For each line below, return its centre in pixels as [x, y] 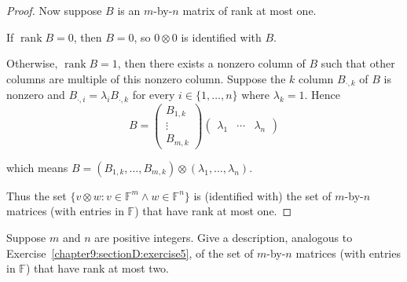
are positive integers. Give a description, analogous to [224, 237]
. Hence [322, 95]
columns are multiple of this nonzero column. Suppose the [146, 78]
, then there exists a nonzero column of [211, 63]
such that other [358, 63]
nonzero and [36, 95]
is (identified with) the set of [262, 195]
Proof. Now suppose [54, 10]
